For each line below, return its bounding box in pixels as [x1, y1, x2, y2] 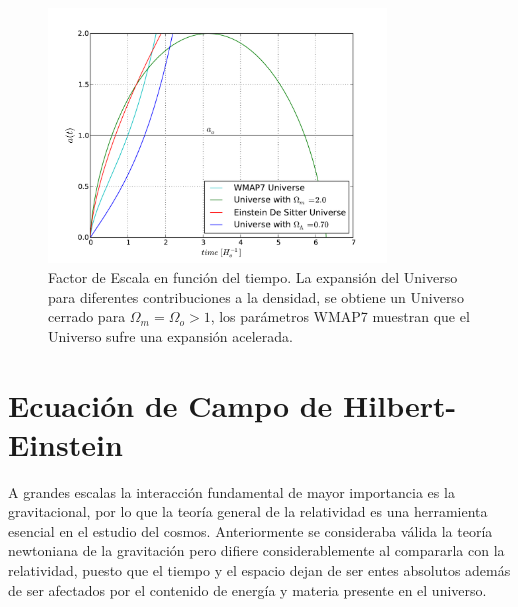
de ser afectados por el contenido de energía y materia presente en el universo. [8, 579, 487, 600]
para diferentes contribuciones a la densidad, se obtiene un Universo [48, 286, 464, 307]
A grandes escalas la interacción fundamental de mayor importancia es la [8, 481, 455, 502]
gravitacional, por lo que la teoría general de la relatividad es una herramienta [8, 501, 488, 522]
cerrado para [48, 306, 126, 327]
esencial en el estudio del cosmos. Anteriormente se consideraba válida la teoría [8, 520, 493, 541]
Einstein [8, 423, 123, 464]
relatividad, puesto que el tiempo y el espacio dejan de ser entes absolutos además [8, 560, 511, 581]
